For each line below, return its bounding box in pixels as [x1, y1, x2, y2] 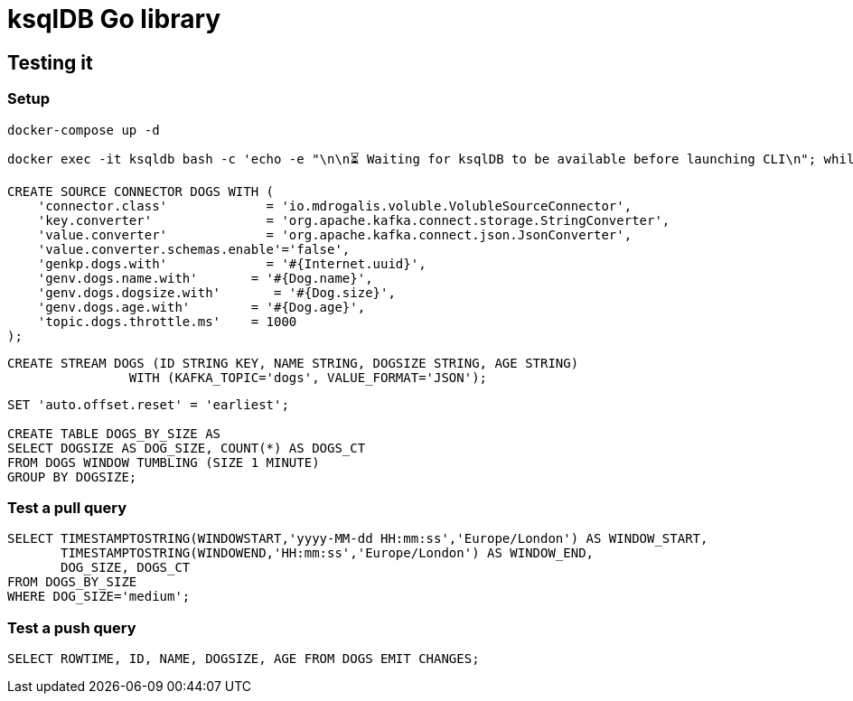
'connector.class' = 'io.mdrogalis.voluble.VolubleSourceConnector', [37, 198, 633, 213]
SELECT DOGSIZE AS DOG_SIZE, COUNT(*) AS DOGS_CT [7, 440, 366, 455]
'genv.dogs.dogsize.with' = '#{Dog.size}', [37, 285, 396, 300]
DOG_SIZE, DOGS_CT [61, 560, 191, 575]
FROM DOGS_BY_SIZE [7, 575, 137, 590]
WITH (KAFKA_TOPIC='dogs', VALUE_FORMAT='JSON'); [128, 369, 488, 385]
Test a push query [7, 618, 136, 637]
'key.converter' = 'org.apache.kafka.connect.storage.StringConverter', [37, 212, 670, 228]
